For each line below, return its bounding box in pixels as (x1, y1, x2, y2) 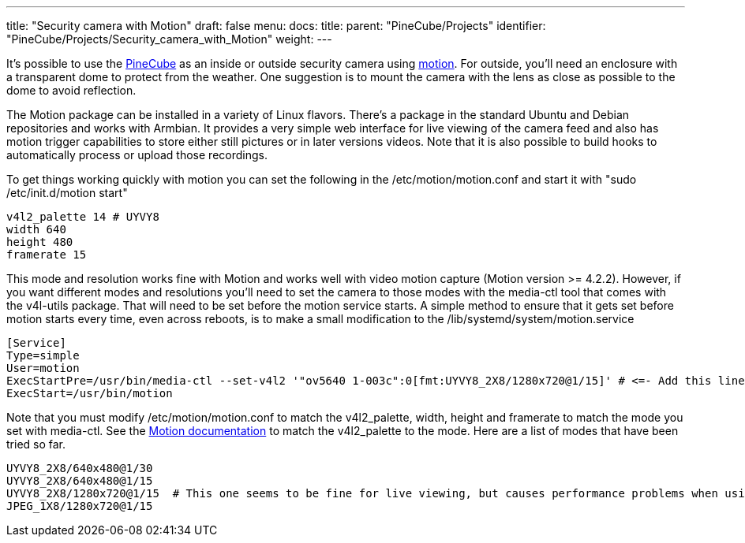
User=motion (6, 362, 80, 374)
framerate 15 (6, 248, 87, 261)
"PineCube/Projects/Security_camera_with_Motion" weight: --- (6, 32, 332, 46)
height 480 (6, 236, 73, 248)
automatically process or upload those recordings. (6, 148, 268, 162)
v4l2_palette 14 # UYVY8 (6, 210, 159, 223)
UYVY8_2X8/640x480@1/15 (6, 474, 153, 487)
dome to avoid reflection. (6, 84, 137, 97)
